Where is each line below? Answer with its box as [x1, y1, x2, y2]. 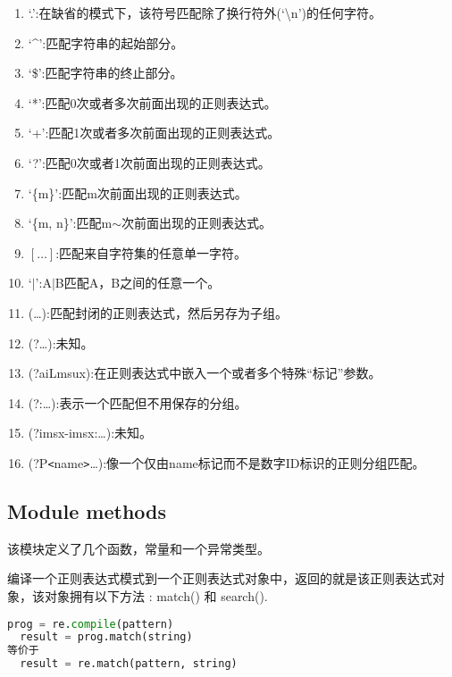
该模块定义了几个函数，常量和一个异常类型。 [7, 539, 270, 557]
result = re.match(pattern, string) [20, 657, 238, 671]
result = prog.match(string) [20, 631, 193, 644]
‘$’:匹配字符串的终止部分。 [28, 63, 183, 82]
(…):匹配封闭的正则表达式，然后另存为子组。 [28, 303, 288, 322]
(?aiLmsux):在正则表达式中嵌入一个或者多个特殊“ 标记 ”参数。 [28, 364, 381, 382]
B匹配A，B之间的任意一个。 [54, 273, 221, 292]
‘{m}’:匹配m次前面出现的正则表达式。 [28, 183, 247, 202]
